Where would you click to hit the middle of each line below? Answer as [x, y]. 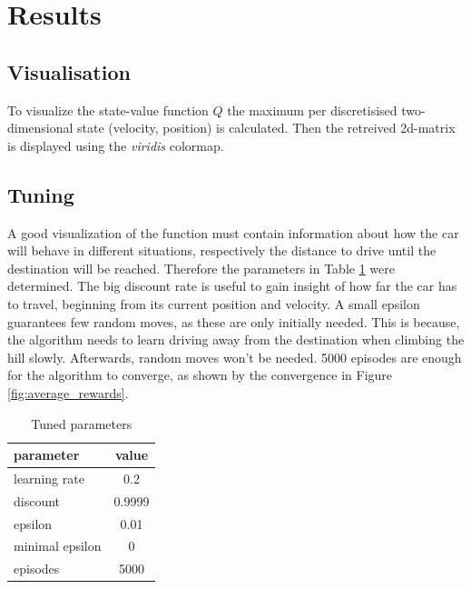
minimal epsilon [58, 546]
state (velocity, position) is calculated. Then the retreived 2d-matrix [266, 128]
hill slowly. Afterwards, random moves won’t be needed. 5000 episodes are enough [235, 357]
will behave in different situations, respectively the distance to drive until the [222, 250]
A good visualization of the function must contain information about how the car [233, 232]
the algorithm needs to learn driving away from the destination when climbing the [236, 339]
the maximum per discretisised [312, 110]
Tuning [41, 194]
